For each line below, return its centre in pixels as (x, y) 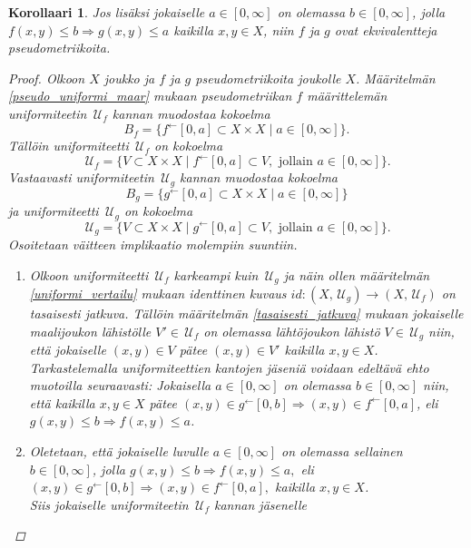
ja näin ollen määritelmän (357, 274)
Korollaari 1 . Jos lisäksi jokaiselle (107, 12)
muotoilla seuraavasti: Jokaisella (120, 385)
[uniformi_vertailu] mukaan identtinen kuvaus (158, 294)
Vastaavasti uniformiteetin (81, 177)
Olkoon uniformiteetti (89, 274)
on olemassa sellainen (342, 451)
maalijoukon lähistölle (90, 331)
